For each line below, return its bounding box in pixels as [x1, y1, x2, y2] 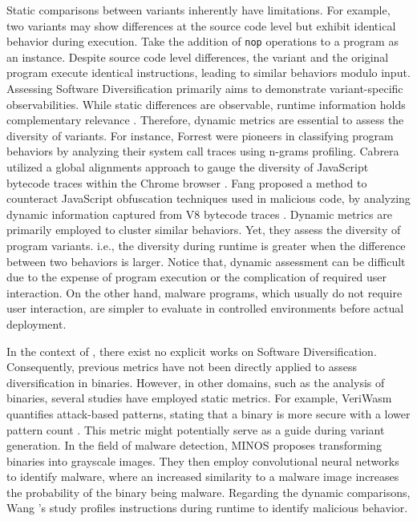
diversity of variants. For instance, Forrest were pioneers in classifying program [6, 127, 394, 143]
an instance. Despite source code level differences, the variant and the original [6, 48, 389, 65]
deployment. [6, 315, 67, 332]
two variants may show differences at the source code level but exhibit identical [6, 17, 396, 34]
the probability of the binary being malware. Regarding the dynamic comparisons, [6, 483, 411, 500]
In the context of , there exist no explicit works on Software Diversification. [6, 342, 377, 359]
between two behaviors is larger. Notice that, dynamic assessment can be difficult [6, 252, 406, 269]
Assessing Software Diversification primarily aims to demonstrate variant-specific [6, 80, 403, 97]
